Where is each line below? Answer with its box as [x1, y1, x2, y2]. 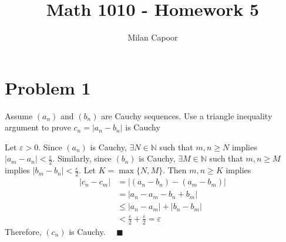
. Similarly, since [52, 152, 112, 164]
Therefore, [5, 225, 42, 237]
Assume [5, 109, 33, 122]
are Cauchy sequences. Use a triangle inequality [101, 109, 272, 122]
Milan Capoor [127, 31, 178, 43]
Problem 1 [5, 75, 91, 99]
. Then [163, 164, 187, 176]
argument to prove [5, 121, 71, 133]
